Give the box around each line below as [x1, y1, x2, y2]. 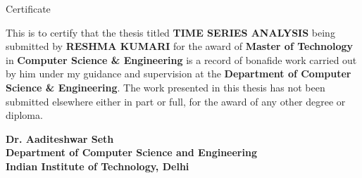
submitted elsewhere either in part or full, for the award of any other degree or [6, 94, 346, 108]
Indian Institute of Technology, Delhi [6, 158, 189, 173]
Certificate [6, 1, 51, 15]
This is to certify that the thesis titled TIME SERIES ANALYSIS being [6, 25, 335, 39]
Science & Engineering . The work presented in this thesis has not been [6, 80, 325, 94]
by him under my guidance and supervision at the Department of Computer [6, 66, 351, 81]
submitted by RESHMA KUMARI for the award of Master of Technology [6, 39, 354, 53]
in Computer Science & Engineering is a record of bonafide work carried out [6, 52, 357, 67]
